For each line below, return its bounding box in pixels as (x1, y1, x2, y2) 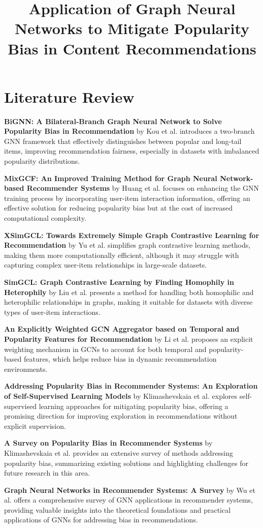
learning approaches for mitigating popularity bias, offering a (39, 400, 228, 411)
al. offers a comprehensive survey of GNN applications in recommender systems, (4, 494, 253, 505)
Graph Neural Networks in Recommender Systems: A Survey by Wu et (4, 484, 255, 495)
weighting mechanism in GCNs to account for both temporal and (4, 343, 207, 354)
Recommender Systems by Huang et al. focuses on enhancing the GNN (26, 183, 259, 193)
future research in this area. (4, 467, 90, 478)
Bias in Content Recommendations (8, 38, 256, 58)
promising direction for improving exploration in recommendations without (4, 410, 238, 421)
